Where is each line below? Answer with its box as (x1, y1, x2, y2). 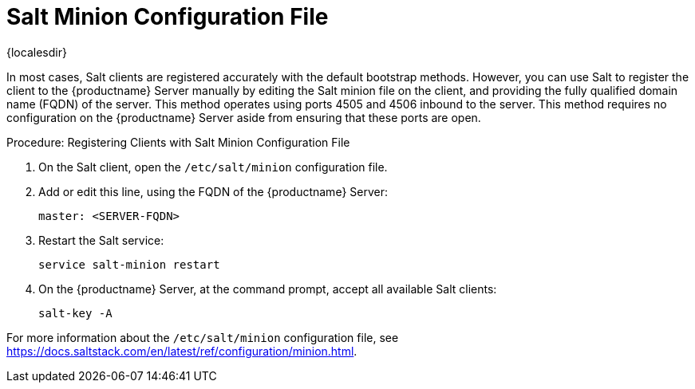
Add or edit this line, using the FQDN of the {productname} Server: (38, 184, 388, 198)
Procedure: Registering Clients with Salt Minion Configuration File (6, 135, 350, 149)
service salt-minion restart (38, 257, 220, 271)
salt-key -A (38, 306, 113, 320)
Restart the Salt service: (38, 233, 164, 247)
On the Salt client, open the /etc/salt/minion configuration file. (38, 159, 388, 174)
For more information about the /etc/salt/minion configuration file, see (6, 330, 399, 344)
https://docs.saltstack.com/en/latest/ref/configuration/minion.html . (6, 344, 357, 358)
